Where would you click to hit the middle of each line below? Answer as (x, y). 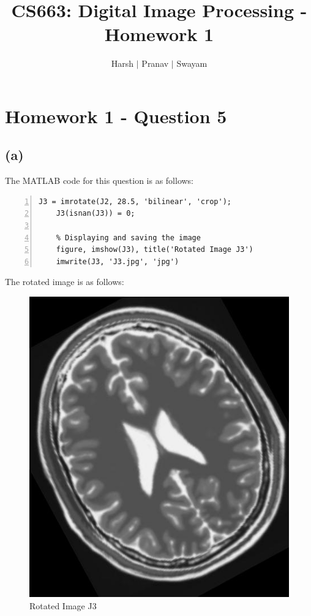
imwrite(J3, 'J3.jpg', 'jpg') (118, 261)
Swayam (192, 63)
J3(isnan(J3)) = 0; (96, 214)
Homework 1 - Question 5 (116, 116)
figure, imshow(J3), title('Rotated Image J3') (155, 250)
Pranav (155, 63)
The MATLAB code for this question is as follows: (99, 181)
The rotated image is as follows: (65, 282)
